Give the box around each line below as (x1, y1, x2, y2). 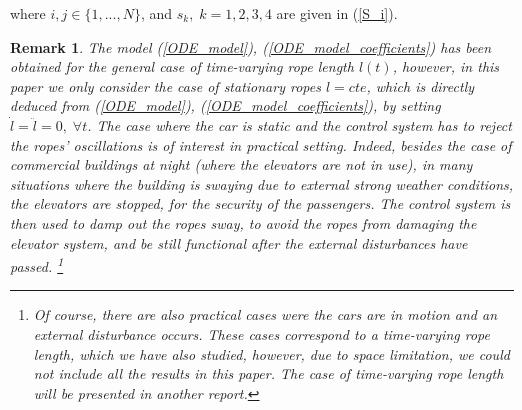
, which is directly (366, 75, 475, 96)
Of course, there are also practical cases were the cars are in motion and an (33, 304, 498, 325)
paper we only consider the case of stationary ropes (10, 75, 321, 96)
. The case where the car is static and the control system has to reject (87, 114, 512, 135)
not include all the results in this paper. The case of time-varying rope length (33, 363, 504, 384)
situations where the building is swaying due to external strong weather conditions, (10, 173, 514, 194)
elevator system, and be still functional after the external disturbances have (10, 232, 468, 253)
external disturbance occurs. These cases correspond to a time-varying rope (33, 323, 490, 344)
